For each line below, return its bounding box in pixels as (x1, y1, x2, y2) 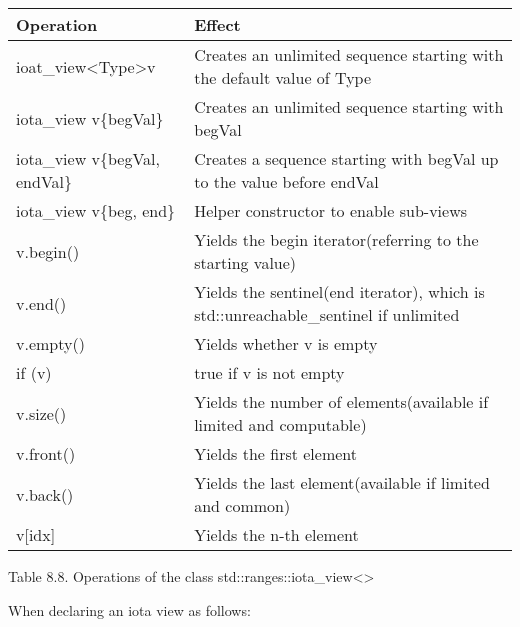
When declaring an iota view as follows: (8, 599, 251, 620)
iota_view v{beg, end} (16, 199, 176, 222)
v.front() (16, 442, 76, 465)
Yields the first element (194, 442, 358, 465)
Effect (194, 13, 241, 36)
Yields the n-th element (194, 523, 359, 546)
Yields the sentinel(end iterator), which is (194, 280, 485, 303)
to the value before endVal (194, 170, 379, 193)
